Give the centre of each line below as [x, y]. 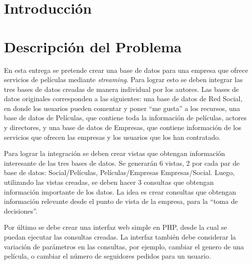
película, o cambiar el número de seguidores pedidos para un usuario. [107, 256]
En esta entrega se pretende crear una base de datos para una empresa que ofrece [126, 70]
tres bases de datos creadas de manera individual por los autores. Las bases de [122, 89]
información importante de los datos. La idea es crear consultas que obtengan [120, 191]
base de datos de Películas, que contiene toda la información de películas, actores [126, 118]
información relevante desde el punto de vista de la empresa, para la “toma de [121, 201]
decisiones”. [21, 210]
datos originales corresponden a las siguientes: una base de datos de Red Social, [123, 99]
